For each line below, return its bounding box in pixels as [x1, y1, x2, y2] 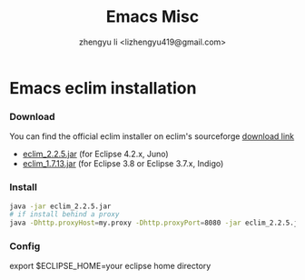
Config [9, 240, 41, 253]
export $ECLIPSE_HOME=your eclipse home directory [9, 261, 212, 272]
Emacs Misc [105, 6, 200, 27]
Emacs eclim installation [9, 77, 197, 98]
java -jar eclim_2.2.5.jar [9, 202, 112, 211]
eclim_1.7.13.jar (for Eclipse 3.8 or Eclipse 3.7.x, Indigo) [22, 158, 224, 169]
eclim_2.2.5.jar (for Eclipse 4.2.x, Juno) [22, 148, 170, 160]
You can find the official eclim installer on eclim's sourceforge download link [9, 131, 295, 142]
